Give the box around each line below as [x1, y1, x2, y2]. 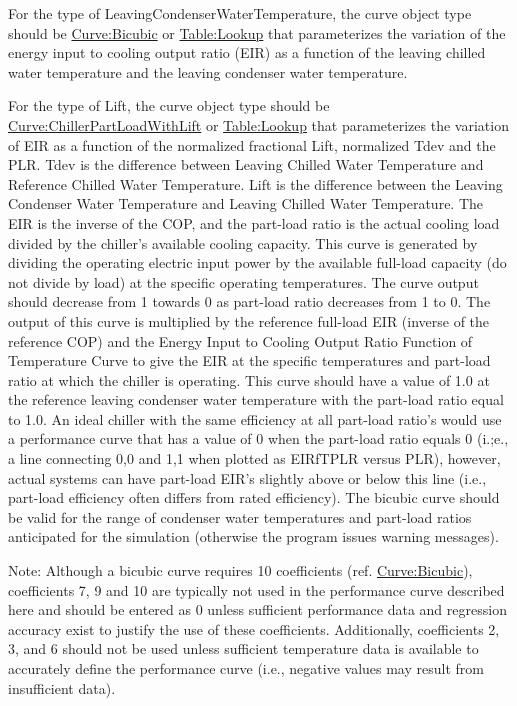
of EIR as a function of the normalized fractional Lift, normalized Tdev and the [8, 134, 496, 155]
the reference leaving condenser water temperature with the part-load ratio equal [8, 389, 504, 410]
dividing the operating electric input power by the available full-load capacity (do [8, 252, 507, 273]
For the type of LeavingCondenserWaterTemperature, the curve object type [8, 3, 472, 23]
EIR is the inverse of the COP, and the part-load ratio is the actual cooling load [8, 212, 500, 233]
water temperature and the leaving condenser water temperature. [8, 61, 408, 82]
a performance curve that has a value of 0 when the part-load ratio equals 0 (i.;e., [8, 428, 509, 449]
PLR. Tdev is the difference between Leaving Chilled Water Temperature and [8, 154, 484, 175]
